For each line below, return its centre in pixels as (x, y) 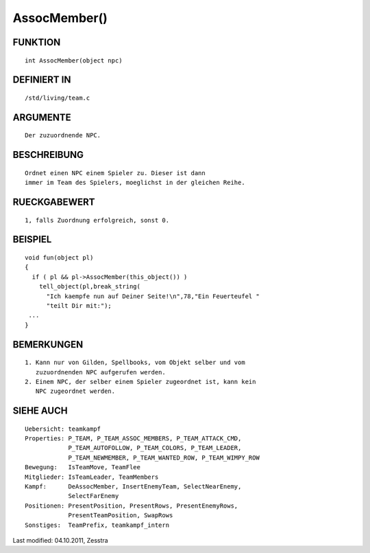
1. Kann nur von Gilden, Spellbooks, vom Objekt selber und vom (135, 363)
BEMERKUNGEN (48, 345)
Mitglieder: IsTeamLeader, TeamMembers (92, 477)
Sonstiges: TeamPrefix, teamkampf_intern (97, 525)
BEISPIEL (32, 239)
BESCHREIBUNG (48, 155)
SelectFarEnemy (94, 496)
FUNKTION (37, 42)
